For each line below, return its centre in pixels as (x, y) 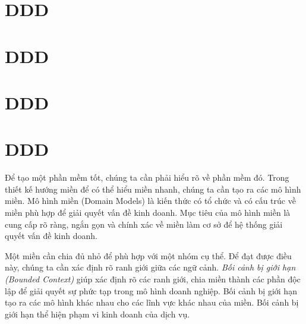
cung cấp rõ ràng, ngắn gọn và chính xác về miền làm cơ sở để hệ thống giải (144, 224)
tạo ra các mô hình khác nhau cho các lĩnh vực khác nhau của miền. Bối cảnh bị (152, 302)
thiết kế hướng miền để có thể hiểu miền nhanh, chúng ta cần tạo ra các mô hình (153, 189)
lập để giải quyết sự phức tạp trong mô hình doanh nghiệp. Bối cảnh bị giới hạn (151, 290)
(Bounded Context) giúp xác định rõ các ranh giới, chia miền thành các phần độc (153, 279)
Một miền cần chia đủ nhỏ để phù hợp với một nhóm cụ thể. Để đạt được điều (148, 255)
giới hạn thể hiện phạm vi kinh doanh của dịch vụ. (97, 314)
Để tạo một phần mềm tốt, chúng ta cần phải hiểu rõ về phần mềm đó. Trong (147, 177)
